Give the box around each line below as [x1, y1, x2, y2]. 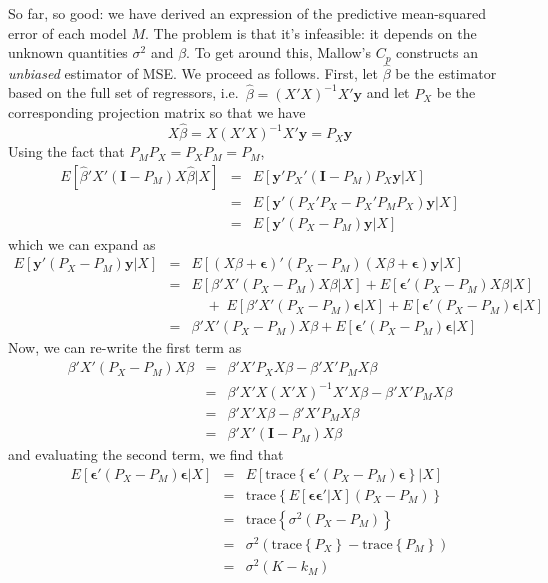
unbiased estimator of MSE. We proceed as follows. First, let [8, 62, 379, 83]
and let [366, 82, 410, 103]
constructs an [396, 42, 478, 63]
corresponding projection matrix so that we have [8, 102, 306, 123]
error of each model [8, 22, 127, 43]
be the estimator [395, 62, 497, 83]
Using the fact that [8, 141, 125, 162]
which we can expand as [8, 233, 156, 254]
